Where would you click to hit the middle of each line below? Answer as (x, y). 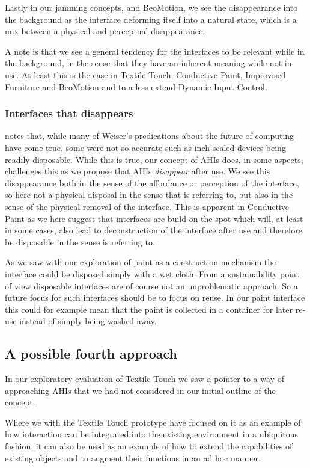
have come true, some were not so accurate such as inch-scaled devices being (145, 147)
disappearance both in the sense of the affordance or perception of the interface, (152, 183)
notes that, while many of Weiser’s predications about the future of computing (150, 136)
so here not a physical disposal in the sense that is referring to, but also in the (149, 195)
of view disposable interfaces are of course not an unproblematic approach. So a (151, 285)
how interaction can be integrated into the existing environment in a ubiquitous (151, 434)
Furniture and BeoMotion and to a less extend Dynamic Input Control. (136, 86)
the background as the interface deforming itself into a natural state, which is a (151, 19)
